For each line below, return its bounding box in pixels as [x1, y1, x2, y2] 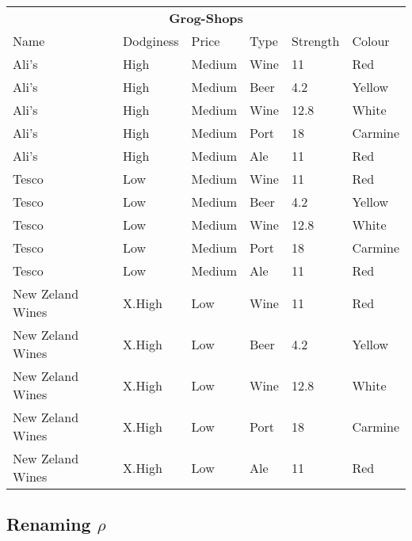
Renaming [6, 512, 91, 536]
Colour [352, 32, 390, 50]
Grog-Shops [169, 9, 243, 27]
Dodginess [122, 32, 179, 50]
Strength [291, 32, 340, 50]
